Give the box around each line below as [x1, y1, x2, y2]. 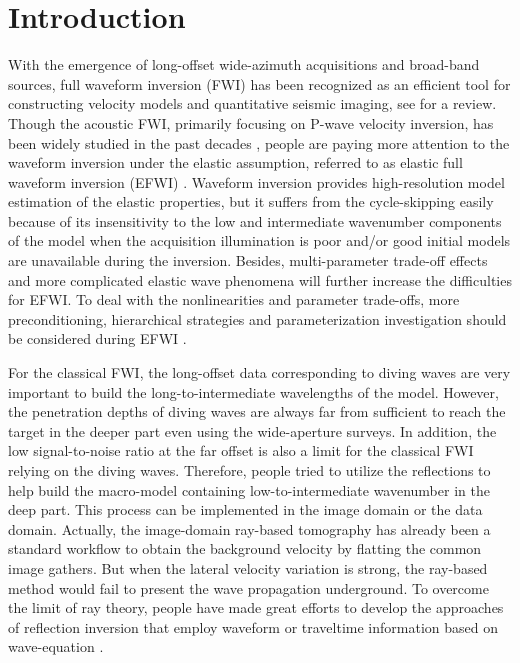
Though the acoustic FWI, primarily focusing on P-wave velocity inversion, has [8, 112, 494, 133]
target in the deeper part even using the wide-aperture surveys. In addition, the [8, 420, 497, 441]
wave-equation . [8, 636, 104, 657]
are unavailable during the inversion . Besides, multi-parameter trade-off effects [8, 250, 488, 271]
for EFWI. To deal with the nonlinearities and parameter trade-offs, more [8, 289, 460, 310]
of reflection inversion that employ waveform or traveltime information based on [8, 616, 498, 637]
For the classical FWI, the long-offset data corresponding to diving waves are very [8, 362, 511, 383]
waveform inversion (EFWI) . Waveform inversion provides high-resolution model [8, 171, 505, 192]
